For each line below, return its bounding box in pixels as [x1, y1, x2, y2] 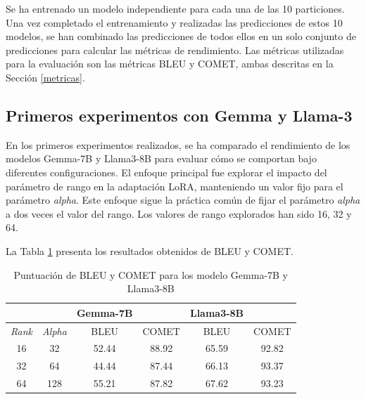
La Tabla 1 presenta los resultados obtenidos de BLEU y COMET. [6, 243, 294, 258]
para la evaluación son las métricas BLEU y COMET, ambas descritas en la [6, 56, 334, 71]
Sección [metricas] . [6, 70, 85, 84]
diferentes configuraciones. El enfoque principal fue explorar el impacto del [6, 164, 327, 179]
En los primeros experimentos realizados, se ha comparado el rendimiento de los [6, 137, 351, 152]
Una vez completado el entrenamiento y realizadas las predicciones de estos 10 [6, 15, 343, 30]
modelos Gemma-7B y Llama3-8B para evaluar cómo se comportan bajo [6, 151, 317, 166]
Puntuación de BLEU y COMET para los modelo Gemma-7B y [13, 267, 289, 282]
